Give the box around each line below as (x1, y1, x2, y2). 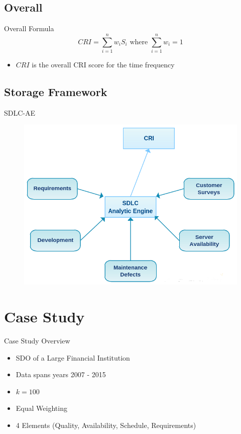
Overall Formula (4, 23, 54, 34)
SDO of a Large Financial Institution (16, 352, 130, 363)
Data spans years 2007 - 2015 (16, 369, 106, 380)
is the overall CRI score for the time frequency (32, 59, 175, 69)
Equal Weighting (16, 403, 67, 413)
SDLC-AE (4, 107, 36, 118)
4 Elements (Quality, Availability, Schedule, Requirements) (16, 420, 196, 430)
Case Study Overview (4, 335, 70, 346)
